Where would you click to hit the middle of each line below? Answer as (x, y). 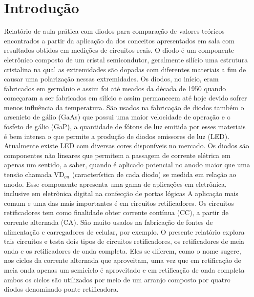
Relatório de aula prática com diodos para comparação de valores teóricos (114, 31)
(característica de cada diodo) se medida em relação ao (154, 174)
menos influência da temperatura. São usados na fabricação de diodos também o (124, 107)
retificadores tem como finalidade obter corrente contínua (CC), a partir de (116, 212)
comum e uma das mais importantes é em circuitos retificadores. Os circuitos (119, 203)
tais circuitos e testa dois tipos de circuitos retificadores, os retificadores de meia (124, 241)
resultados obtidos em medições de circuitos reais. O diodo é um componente (119, 50)
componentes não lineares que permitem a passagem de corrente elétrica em (117, 155)
